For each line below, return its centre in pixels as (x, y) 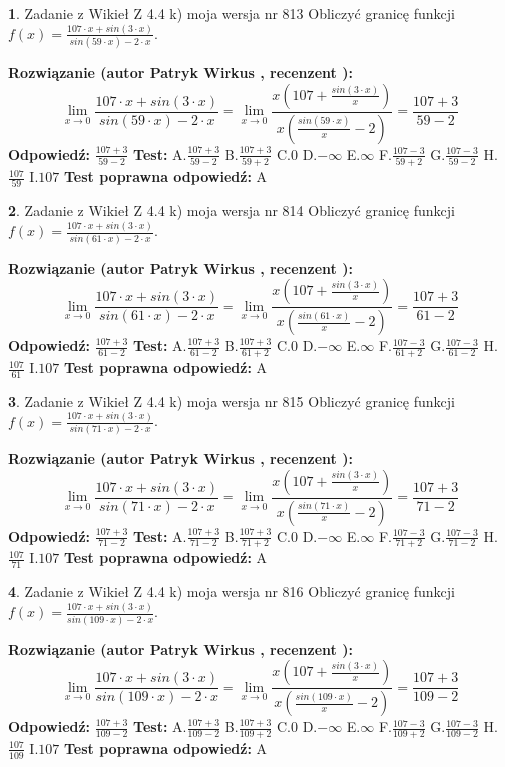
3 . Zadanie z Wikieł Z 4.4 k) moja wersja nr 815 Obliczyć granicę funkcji (231, 400)
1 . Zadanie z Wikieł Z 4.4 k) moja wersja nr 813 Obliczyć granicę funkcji (231, 13)
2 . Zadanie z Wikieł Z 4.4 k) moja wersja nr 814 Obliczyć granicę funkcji (231, 210)
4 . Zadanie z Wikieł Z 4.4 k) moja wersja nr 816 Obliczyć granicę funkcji (231, 591)
